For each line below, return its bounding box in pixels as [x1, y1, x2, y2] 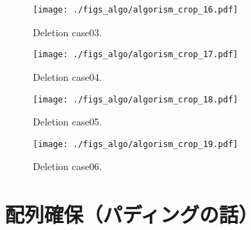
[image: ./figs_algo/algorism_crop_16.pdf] [33, 5, 238, 15]
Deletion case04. [33, 69, 102, 84]
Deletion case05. [33, 114, 102, 129]
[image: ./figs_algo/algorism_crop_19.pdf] [33, 139, 238, 149]
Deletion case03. [33, 24, 102, 39]
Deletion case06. [33, 159, 102, 174]
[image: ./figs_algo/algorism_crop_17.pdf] [33, 49, 238, 60]
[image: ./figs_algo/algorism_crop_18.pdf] [33, 94, 238, 105]
